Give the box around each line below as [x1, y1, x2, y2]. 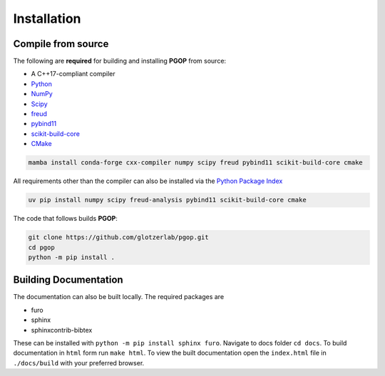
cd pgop [28, 243, 55, 251]
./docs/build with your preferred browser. [13, 358, 145, 367]
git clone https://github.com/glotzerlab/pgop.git [28, 234, 210, 241]
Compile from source [13, 38, 109, 50]
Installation [13, 11, 81, 26]
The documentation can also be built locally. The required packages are [13, 293, 225, 301]
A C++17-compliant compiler [31, 70, 115, 78]
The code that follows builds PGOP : [13, 214, 118, 223]
